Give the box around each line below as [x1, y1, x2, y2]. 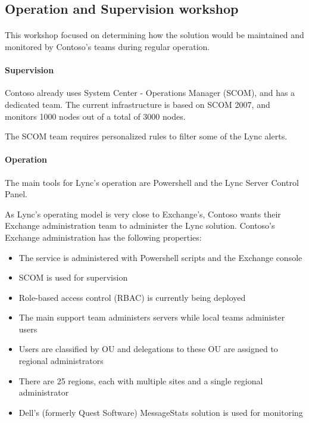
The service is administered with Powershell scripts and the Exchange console [18, 251, 302, 263]
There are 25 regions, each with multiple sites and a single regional [18, 374, 263, 387]
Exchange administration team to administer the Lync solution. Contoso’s [5, 219, 275, 232]
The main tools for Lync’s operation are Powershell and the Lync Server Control [5, 176, 299, 188]
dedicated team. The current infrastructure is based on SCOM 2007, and [5, 98, 270, 110]
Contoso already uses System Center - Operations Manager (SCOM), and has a [5, 86, 295, 99]
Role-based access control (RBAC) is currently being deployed [18, 291, 246, 303]
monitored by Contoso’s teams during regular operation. [5, 40, 210, 52]
